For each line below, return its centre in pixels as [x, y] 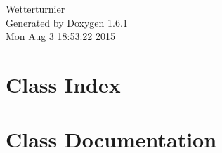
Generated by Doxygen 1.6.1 [67, 22]
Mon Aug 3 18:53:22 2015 [60, 36]
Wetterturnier [35, 8]
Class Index [63, 84]
